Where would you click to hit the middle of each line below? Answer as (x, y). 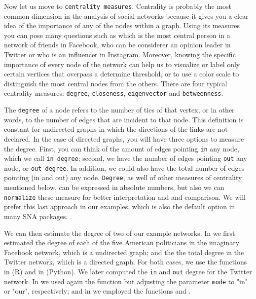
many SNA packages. (36, 216)
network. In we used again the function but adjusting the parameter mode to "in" (126, 281)
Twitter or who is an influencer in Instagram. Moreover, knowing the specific (120, 55)
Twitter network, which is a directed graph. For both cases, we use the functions (126, 262)
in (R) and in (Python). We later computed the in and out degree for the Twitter (128, 271)
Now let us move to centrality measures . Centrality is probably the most (118, 6)
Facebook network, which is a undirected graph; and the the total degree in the (124, 252)
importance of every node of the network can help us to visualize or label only (122, 64)
